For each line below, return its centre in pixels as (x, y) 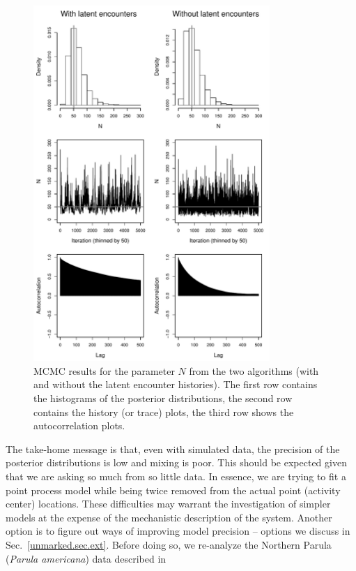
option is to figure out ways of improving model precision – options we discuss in (178, 531)
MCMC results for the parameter (104, 370)
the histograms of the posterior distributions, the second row (163, 398)
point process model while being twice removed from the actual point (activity (173, 490)
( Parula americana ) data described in (86, 558)
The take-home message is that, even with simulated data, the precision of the (173, 448)
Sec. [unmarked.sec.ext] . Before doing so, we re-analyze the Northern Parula (169, 544)
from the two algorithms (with (254, 370)
